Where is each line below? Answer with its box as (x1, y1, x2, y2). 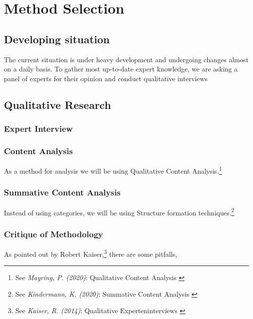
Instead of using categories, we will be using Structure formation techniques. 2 (4, 206, 235, 217)
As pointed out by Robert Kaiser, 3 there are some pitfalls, (4, 248, 178, 259)
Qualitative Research (4, 97, 111, 112)
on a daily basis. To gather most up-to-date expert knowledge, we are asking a (4, 64, 238, 74)
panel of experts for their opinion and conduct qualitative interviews (4, 73, 208, 83)
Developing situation (4, 31, 110, 46)
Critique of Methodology (4, 228, 103, 240)
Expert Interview (4, 123, 73, 135)
